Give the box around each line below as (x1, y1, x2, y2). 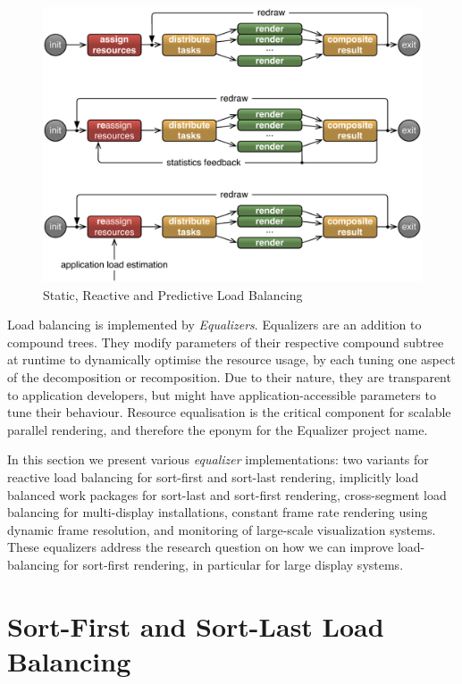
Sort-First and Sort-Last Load (7, 607, 384, 644)
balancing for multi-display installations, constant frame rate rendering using (7, 503, 428, 521)
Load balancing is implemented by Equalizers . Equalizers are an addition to (7, 315, 422, 334)
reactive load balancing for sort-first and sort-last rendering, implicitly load (7, 468, 419, 486)
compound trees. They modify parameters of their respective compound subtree (7, 332, 444, 351)
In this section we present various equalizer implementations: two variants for (7, 450, 429, 469)
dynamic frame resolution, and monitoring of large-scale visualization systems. (7, 520, 436, 538)
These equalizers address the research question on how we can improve (7, 538, 394, 556)
